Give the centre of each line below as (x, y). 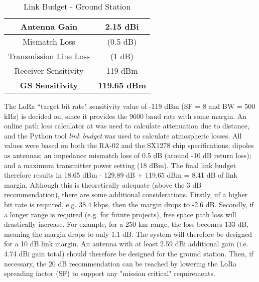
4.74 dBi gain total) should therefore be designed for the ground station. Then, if (129, 253)
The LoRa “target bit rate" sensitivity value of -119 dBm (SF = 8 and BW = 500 (130, 106)
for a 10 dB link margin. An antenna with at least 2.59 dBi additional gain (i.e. (126, 244)
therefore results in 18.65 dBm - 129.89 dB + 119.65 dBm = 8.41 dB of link (121, 175)
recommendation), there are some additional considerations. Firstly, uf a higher (126, 194)
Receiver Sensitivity (49, 70)
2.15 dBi (122, 26)
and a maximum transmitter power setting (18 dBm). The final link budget (120, 165)
